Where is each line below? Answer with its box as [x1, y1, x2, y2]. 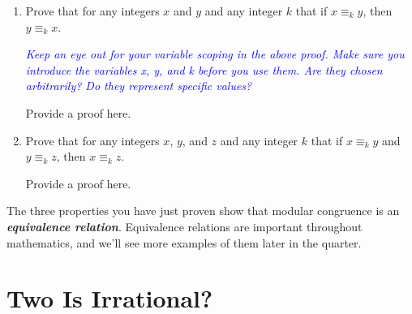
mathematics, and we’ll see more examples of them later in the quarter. [6, 234, 362, 251]
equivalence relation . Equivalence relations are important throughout [6, 217, 363, 234]
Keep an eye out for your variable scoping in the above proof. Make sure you [25, 45, 405, 62]
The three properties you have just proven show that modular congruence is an [6, 202, 400, 219]
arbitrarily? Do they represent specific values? [25, 77, 252, 94]
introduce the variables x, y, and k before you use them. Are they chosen [25, 61, 383, 78]
